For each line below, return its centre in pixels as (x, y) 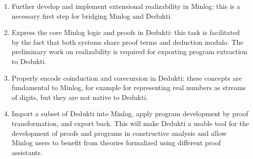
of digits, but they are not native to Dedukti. (80, 97)
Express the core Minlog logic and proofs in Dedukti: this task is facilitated (126, 32)
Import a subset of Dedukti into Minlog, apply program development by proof (130, 113)
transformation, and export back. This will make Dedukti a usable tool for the (130, 123)
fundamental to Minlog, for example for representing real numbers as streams (129, 87)
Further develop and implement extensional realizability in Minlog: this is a (126, 6)
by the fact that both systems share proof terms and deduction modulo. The (127, 42)
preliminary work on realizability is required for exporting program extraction (129, 51)
